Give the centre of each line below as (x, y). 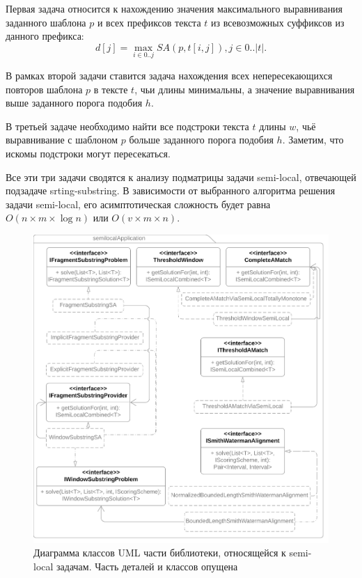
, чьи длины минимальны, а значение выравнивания (245, 89)
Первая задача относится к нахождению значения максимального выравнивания (174, 8)
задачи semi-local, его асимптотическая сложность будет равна (138, 204)
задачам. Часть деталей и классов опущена (147, 566)
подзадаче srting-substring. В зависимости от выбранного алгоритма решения (171, 190)
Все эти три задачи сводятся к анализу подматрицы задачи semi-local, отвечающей (181, 177)
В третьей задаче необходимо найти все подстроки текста (127, 126)
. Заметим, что (313, 140)
